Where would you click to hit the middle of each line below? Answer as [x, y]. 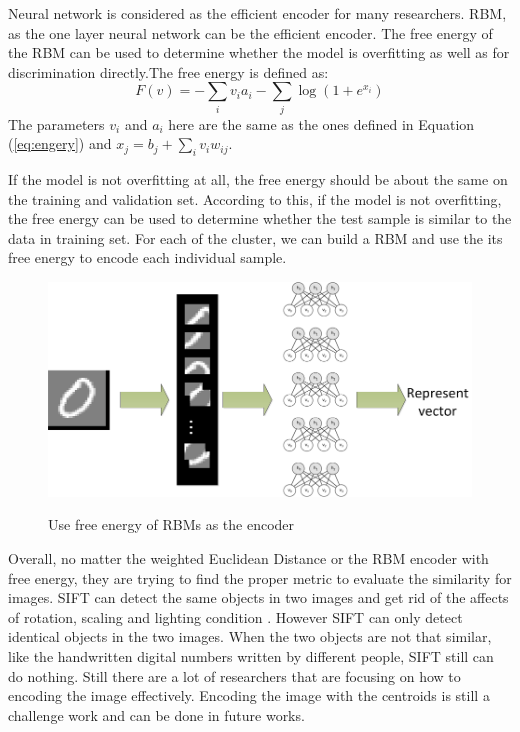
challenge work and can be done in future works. [156, 714]
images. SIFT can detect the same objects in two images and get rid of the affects [258, 597]
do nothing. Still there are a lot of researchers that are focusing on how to [234, 675]
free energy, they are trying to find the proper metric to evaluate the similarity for [260, 577]
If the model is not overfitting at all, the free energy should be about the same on [258, 179]
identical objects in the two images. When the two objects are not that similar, [250, 636]
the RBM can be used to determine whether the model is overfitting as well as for [259, 52]
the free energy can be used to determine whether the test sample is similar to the [260, 218]
